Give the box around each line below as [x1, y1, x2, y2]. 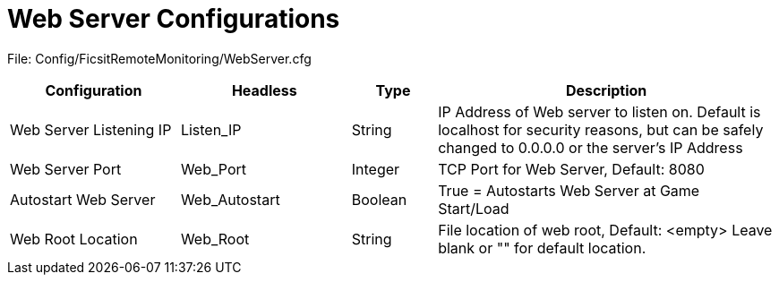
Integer [351, 159, 400, 178]
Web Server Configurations [7, 4, 340, 34]
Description [565, 81, 647, 99]
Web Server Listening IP [10, 120, 172, 139]
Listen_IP [180, 120, 242, 139]
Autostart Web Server [10, 190, 156, 209]
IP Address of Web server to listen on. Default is [438, 102, 761, 121]
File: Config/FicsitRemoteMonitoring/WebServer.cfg [7, 50, 312, 66]
